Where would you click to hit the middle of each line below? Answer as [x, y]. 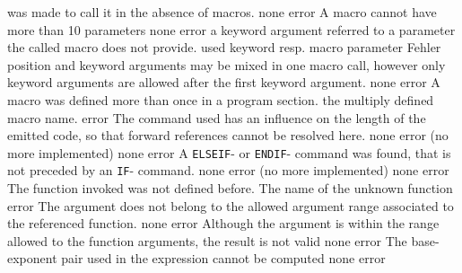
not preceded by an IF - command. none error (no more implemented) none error [228, 170]
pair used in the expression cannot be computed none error [223, 258]
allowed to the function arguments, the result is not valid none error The [207, 240]
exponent [32, 258]
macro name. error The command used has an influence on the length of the [217, 117]
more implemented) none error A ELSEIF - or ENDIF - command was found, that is [229, 152]
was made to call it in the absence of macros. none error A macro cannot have [222, 12]
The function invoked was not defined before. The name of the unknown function [230, 188]
